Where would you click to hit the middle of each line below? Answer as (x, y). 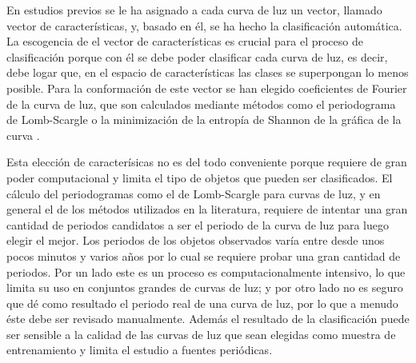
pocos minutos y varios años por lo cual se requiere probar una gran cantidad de (204, 255)
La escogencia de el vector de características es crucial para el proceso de (185, 41)
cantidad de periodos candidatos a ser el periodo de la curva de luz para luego (198, 224)
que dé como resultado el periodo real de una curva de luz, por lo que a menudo (202, 303)
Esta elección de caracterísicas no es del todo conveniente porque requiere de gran (207, 162)
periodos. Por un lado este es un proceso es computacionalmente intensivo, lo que (206, 271)
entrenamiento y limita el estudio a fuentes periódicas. (140, 350)
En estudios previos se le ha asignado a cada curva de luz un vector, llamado (194, 10)
